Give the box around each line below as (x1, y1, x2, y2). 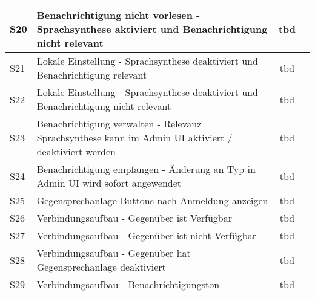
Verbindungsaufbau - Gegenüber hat (36, 246, 191, 260)
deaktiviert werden (36, 144, 116, 158)
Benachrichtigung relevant (36, 68, 147, 82)
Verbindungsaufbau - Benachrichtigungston (36, 277, 220, 291)
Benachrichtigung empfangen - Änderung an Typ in (36, 162, 256, 176)
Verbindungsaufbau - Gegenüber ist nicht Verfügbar (36, 228, 256, 242)
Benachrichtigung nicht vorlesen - (36, 8, 201, 22)
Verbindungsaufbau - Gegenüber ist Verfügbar (36, 211, 232, 225)
